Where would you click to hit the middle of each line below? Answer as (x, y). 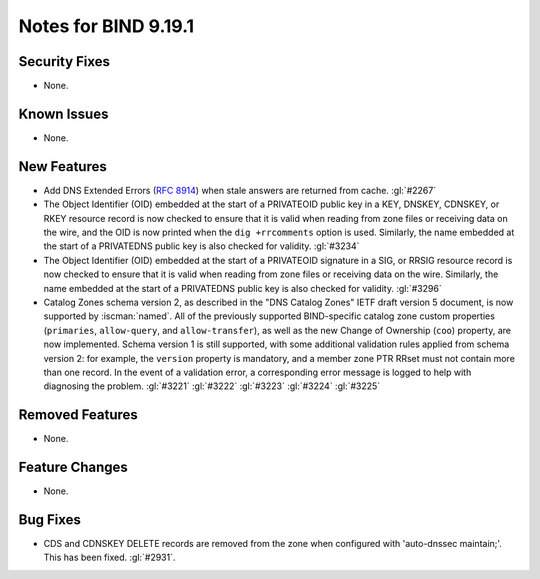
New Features (62, 166)
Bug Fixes (50, 519)
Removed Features (78, 415)
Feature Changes (73, 467)
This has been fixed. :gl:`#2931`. (109, 557)
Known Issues (63, 113)
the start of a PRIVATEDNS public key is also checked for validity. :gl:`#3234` (201, 246)
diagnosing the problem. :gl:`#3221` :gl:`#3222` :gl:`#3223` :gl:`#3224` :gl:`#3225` (212, 386)
